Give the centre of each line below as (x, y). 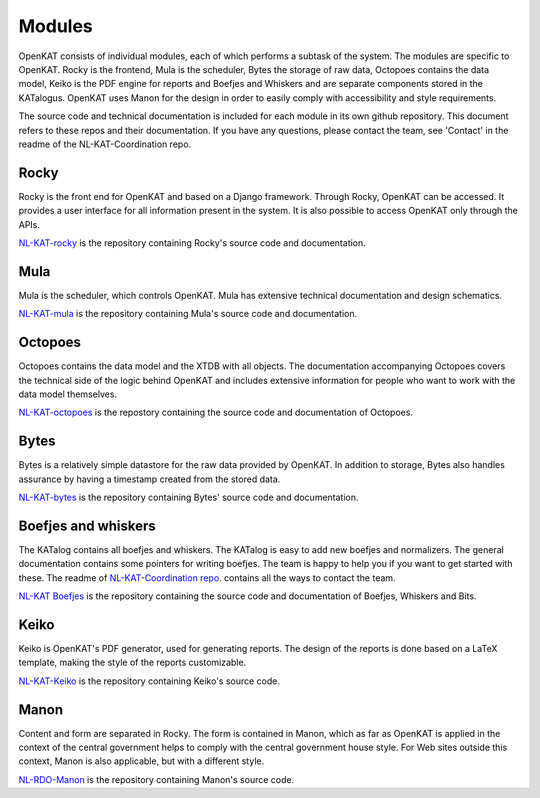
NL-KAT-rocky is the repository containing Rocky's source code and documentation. (192, 242)
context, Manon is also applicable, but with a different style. (141, 761)
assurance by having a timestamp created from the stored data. (149, 479)
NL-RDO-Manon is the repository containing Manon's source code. (156, 779)
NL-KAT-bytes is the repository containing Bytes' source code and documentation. (188, 497)
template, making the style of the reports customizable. (132, 662)
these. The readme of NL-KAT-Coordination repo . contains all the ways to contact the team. (207, 577)
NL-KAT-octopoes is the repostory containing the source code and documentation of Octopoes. (216, 412)
